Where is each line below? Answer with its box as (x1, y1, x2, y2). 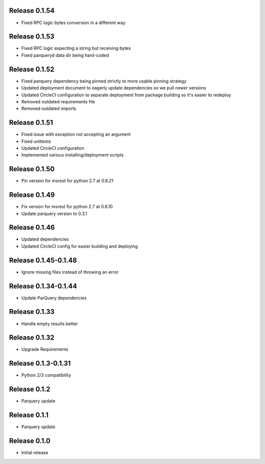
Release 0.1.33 (9, 308, 55, 316)
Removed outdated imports (21, 106, 77, 112)
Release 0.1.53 (9, 32, 55, 41)
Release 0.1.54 (9, 6, 55, 15)
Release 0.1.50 (9, 165, 55, 173)
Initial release (21, 450, 49, 456)
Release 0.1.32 (9, 334, 54, 342)
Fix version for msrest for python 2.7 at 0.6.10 (21, 204, 113, 210)
